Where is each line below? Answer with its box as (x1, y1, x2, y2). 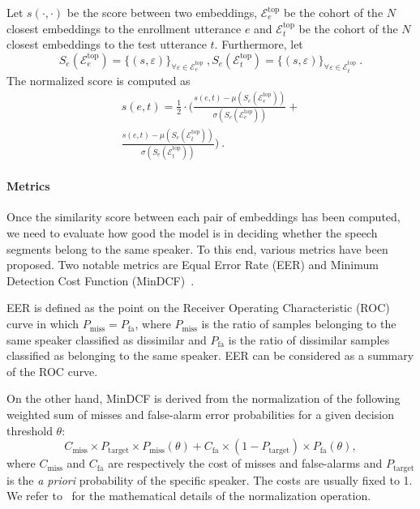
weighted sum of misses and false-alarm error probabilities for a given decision (6, 406, 394, 423)
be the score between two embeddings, (66, 4, 258, 20)
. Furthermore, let (214, 36, 303, 53)
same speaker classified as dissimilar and (6, 331, 207, 348)
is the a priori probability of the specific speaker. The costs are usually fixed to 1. (6, 471, 413, 488)
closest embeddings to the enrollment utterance (6, 19, 242, 36)
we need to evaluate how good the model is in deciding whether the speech (6, 225, 378, 242)
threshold (6, 421, 53, 438)
